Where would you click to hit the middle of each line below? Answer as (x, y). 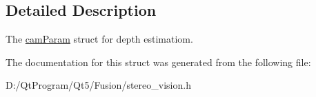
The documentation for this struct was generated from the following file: (158, 62)
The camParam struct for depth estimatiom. (99, 39)
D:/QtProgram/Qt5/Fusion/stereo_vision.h (98, 85)
